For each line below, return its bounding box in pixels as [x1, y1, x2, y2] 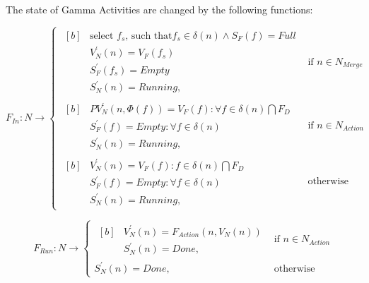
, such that [125, 30, 172, 41]
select [89, 30, 114, 41]
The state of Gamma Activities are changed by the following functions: [6, 2, 313, 16]
